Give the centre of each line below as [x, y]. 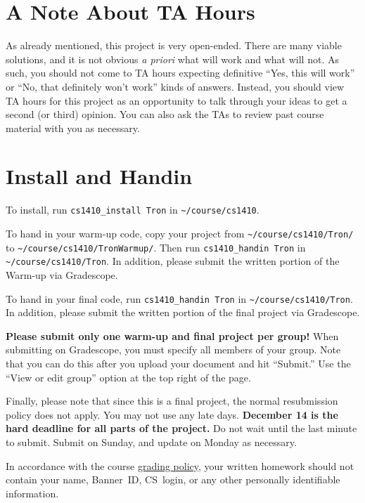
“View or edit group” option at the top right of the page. [128, 377]
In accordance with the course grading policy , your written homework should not [180, 465]
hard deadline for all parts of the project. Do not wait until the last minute [181, 428]
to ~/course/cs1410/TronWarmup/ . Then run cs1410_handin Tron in [156, 247]
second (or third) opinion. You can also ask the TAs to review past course [165, 114]
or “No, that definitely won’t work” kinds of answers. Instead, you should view [175, 86]
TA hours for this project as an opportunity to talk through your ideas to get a [177, 100]
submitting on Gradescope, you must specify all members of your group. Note [173, 350]
